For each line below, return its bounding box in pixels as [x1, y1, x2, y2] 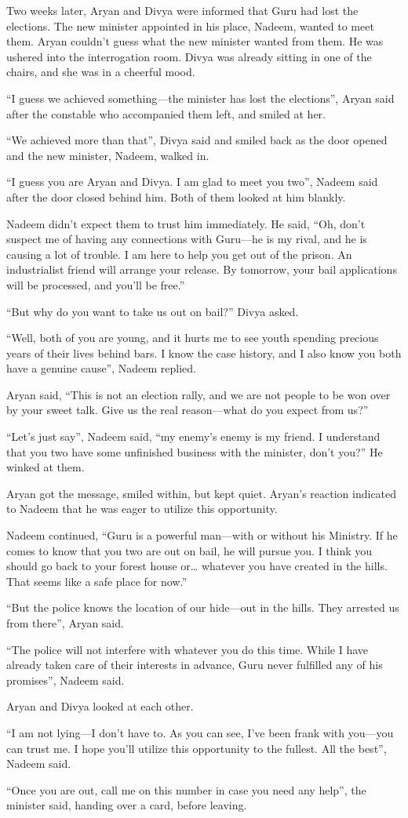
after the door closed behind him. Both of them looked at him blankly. [6, 188, 346, 205]
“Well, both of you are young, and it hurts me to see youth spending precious [6, 329, 379, 346]
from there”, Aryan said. [6, 615, 124, 631]
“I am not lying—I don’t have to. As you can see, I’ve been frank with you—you [6, 724, 394, 740]
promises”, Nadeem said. [6, 671, 125, 688]
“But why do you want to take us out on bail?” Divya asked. [6, 303, 299, 319]
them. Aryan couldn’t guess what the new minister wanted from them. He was [6, 33, 384, 49]
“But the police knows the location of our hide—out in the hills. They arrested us [6, 599, 399, 616]
